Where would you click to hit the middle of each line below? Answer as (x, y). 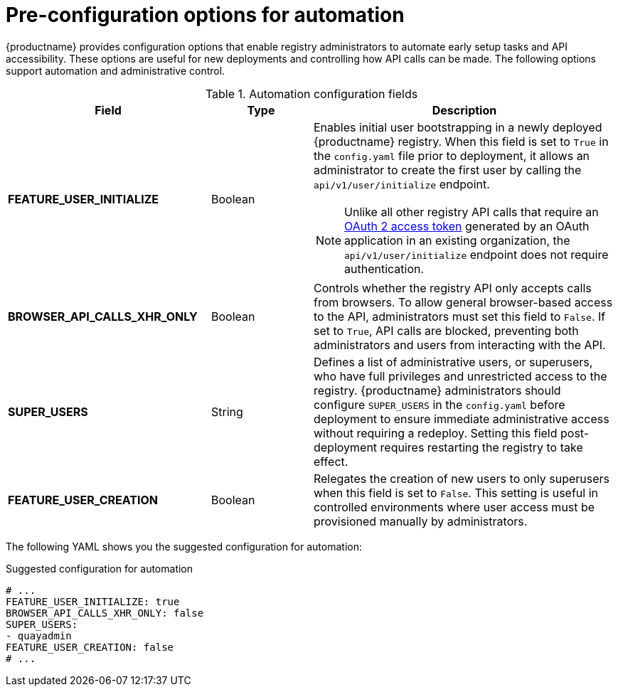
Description (464, 110)
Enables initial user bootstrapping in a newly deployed (458, 127)
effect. (331, 461)
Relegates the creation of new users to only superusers (461, 478)
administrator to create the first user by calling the (447, 170)
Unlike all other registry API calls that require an (472, 212)
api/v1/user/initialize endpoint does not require (476, 254)
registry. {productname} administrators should (437, 390)
